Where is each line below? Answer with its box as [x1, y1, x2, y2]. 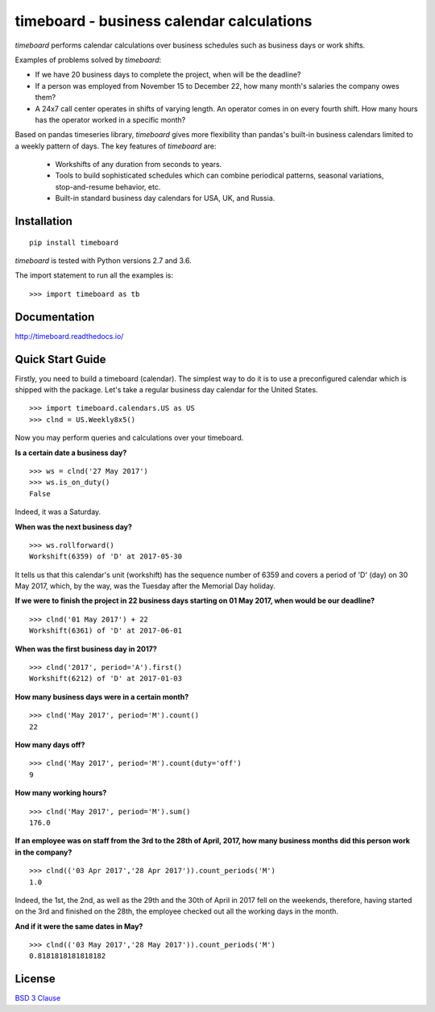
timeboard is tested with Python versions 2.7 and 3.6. [14, 256, 193, 266]
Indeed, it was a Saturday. [14, 507, 101, 516]
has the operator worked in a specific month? [35, 115, 186, 124]
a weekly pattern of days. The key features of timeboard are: [14, 141, 217, 151]
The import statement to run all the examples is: [14, 270, 173, 280]
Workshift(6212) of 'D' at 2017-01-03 [29, 674, 183, 684]
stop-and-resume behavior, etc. [55, 182, 161, 191]
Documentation [14, 310, 95, 324]
